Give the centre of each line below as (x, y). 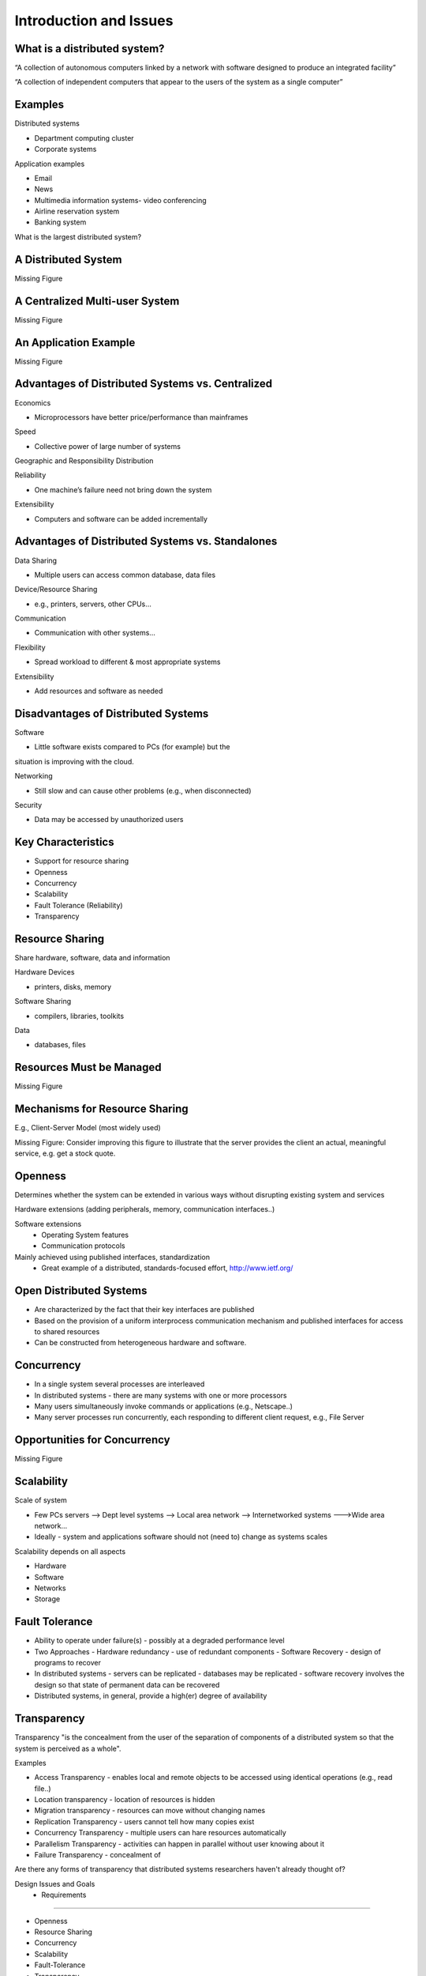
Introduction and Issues (94, 21)
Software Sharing (43, 1001)
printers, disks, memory (73, 986)
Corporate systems (65, 149)
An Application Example (75, 343)
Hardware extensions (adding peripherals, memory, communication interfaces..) (145, 1209)
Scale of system (41, 1500)
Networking (34, 776)
